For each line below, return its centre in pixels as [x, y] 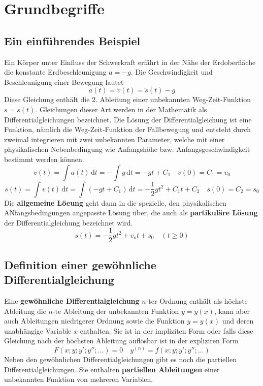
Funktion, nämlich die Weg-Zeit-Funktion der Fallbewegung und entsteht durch [128, 129]
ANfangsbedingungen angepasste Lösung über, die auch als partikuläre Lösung [131, 213]
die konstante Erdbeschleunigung [55, 72]
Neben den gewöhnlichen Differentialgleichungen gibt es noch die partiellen [121, 359]
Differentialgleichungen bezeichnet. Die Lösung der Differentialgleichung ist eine [128, 119]
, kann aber [232, 311]
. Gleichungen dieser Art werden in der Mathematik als [121, 109]
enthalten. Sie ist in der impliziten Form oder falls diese [167, 330]
